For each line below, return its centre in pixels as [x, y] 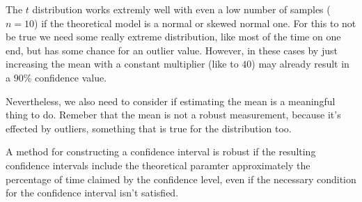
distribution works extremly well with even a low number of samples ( [181, 9]
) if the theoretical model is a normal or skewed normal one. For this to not [195, 23]
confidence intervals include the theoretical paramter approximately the [158, 165]
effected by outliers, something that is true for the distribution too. [149, 128]
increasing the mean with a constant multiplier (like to [122, 64]
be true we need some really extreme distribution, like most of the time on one [173, 37]
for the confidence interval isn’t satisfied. [92, 193]
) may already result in [300, 64]
